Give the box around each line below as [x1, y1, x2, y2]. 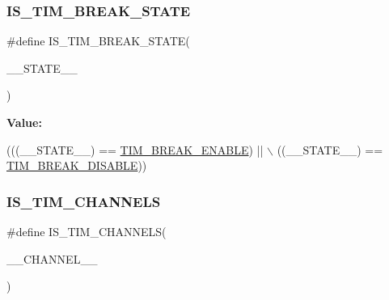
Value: [6, 114, 42, 130]
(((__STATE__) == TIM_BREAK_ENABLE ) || [6, 141, 264, 158]
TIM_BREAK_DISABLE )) [6, 157, 147, 174]
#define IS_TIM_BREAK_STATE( [6, 32, 190, 49]
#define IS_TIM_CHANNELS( [6, 223, 167, 239]
